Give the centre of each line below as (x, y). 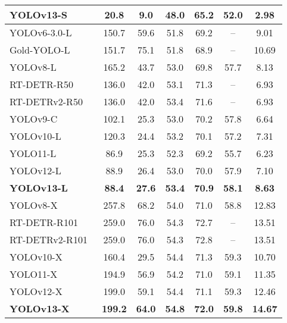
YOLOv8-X (34, 205)
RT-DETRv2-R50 (46, 101)
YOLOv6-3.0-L (41, 32)
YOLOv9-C (34, 119)
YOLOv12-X (36, 291)
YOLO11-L (33, 153)
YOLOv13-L (39, 188)
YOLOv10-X (36, 257)
